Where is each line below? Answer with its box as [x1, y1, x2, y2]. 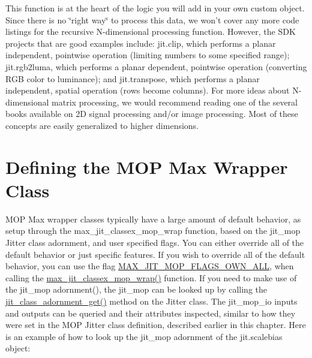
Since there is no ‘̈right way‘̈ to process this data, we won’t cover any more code [5, 13, 299, 26]
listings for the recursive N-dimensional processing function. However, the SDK [5, 25, 296, 38]
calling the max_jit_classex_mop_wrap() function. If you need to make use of [5, 271, 297, 284]
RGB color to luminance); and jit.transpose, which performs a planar [5, 72, 260, 85]
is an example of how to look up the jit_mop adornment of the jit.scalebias [5, 330, 283, 342]
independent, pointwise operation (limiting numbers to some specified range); [5, 49, 290, 61]
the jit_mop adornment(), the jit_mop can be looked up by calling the [5, 283, 268, 296]
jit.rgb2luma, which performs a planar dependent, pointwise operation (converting [5, 60, 307, 73]
